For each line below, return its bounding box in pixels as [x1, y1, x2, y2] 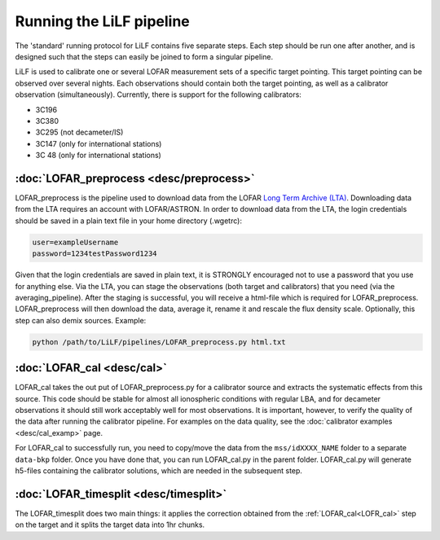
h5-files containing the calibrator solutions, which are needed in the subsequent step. [15, 465, 303, 476]
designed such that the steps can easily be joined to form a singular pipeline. [15, 51, 273, 61]
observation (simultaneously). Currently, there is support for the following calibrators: [15, 90, 301, 99]
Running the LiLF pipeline [15, 12, 191, 30]
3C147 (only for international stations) [35, 138, 162, 148]
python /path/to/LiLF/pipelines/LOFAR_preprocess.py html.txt [32, 337, 286, 346]
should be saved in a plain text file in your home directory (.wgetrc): [15, 216, 242, 226]
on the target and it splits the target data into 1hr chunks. [15, 520, 205, 529]
